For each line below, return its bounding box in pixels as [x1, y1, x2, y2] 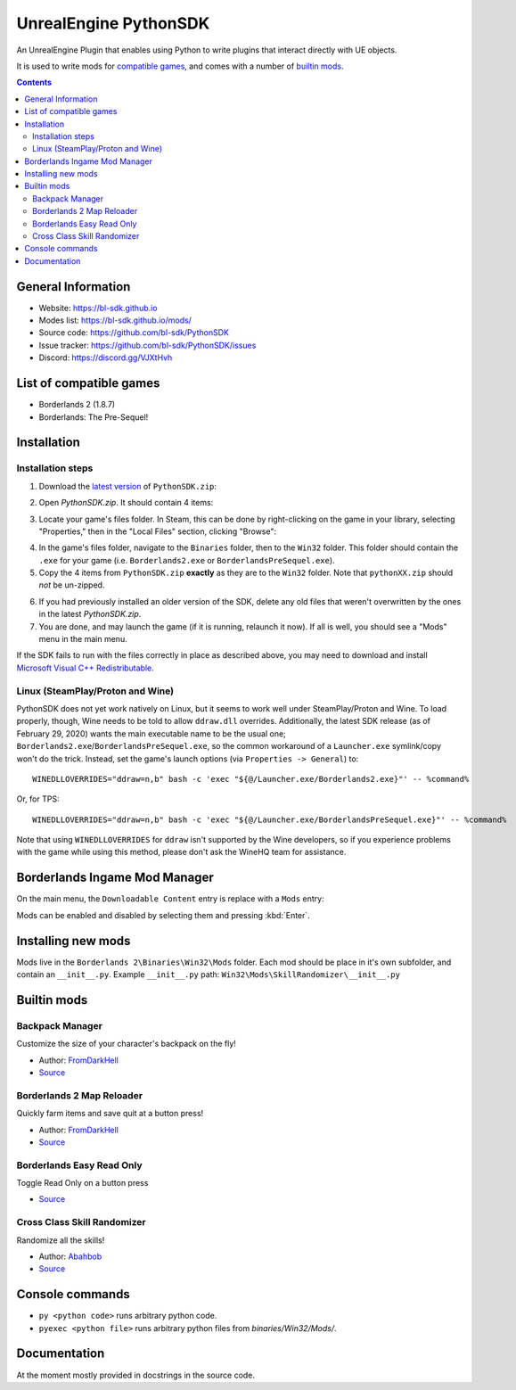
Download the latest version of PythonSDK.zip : [38, 481, 217, 491]
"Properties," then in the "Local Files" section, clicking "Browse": [38, 526, 277, 537]
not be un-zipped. [38, 580, 105, 590]
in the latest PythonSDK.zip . [38, 609, 142, 620]
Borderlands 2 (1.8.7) [38, 399, 116, 410]
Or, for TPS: [16, 794, 60, 804]
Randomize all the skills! [16, 1235, 105, 1246]
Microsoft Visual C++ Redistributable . [16, 662, 155, 673]
